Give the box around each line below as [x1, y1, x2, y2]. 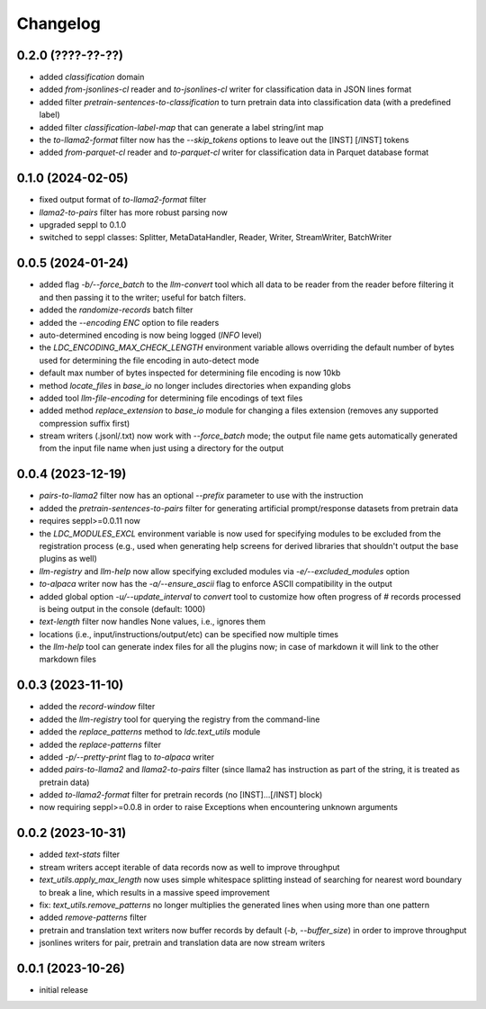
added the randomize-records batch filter [39, 304, 193, 315]
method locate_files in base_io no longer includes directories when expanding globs [39, 380, 351, 391]
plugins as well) [39, 554, 98, 564]
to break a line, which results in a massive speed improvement [39, 887, 270, 897]
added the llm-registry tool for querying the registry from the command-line [39, 714, 320, 725]
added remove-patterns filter [39, 912, 148, 923]
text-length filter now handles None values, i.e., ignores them [39, 617, 265, 627]
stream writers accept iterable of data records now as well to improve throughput [39, 861, 340, 872]
